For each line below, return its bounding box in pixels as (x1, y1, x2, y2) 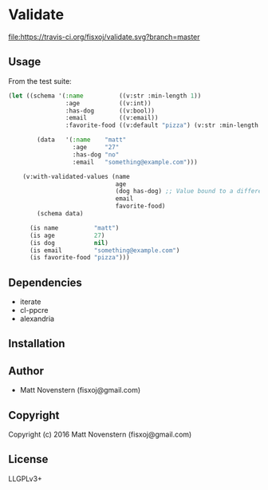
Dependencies (8, 275, 82, 289)
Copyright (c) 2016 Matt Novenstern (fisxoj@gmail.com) (8, 429, 192, 440)
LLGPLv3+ (8, 473, 42, 484)
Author (8, 364, 44, 377)
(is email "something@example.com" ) (29, 246, 180, 255)
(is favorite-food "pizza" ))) (29, 254, 130, 262)
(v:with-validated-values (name (22, 172, 130, 180)
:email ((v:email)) (65, 114, 159, 122)
